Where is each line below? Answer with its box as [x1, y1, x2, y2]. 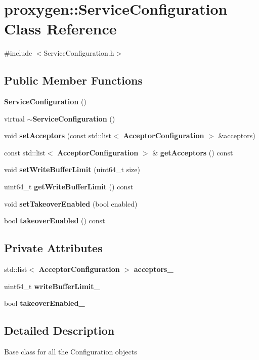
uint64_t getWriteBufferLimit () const [4, 181, 134, 192]
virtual [4, 113, 25, 124]
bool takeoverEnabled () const [4, 215, 105, 226]
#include [4, 48, 32, 58]
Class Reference [4, 18, 117, 39]
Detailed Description [4, 323, 115, 338]
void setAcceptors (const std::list [4, 130, 112, 141]
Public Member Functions [4, 72, 143, 88]
